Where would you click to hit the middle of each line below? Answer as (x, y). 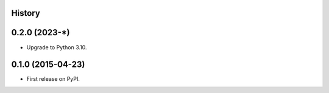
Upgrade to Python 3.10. (57, 47)
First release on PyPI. (53, 79)
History (26, 13)
